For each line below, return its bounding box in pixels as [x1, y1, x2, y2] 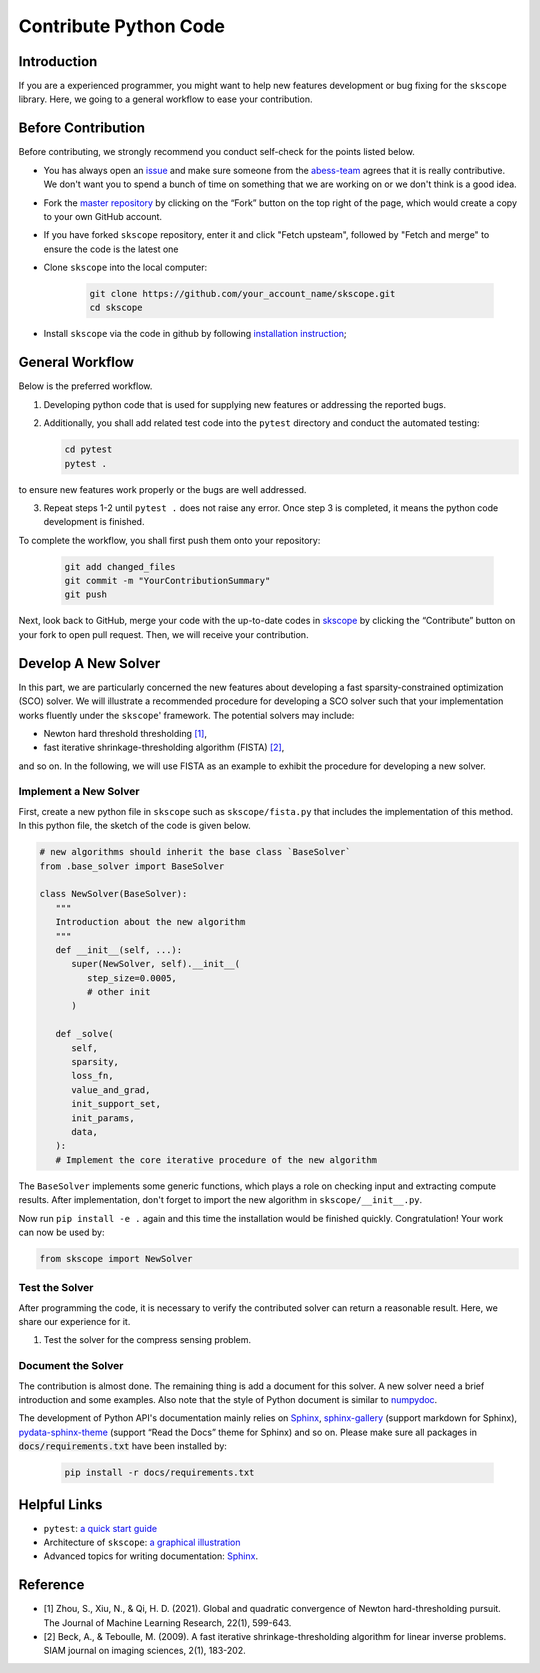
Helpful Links [18, 1496, 103, 1513]
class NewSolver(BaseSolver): [39, 888, 188, 900]
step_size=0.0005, [86, 972, 177, 984]
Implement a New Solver [18, 785, 140, 799]
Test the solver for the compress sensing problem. [43, 1334, 252, 1346]
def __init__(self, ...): [55, 944, 183, 955]
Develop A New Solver [18, 655, 161, 672]
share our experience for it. [18, 1316, 131, 1328]
